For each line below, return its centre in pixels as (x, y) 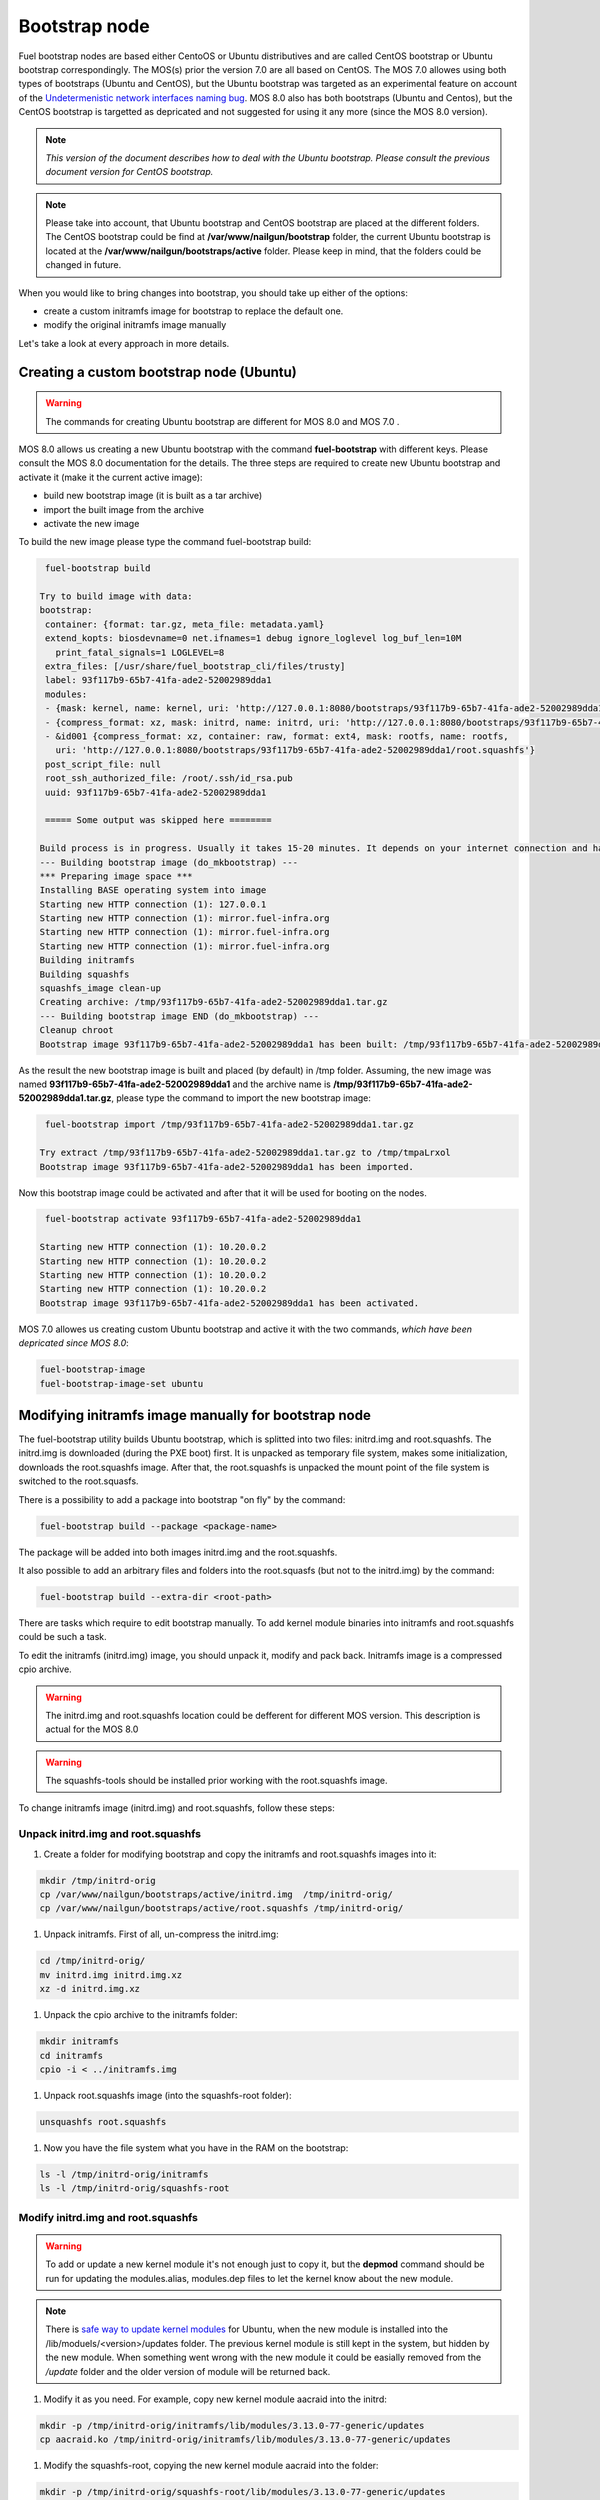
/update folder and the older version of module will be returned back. (188, 2371)
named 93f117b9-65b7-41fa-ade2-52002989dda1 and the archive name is (175, 1084)
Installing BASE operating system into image (153, 890)
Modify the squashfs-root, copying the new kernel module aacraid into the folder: (211, 2466)
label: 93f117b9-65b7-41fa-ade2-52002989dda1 (158, 680)
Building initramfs (87, 960)
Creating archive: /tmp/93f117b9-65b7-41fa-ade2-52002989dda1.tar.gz (213, 1002)
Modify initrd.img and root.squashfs (108, 2217)
